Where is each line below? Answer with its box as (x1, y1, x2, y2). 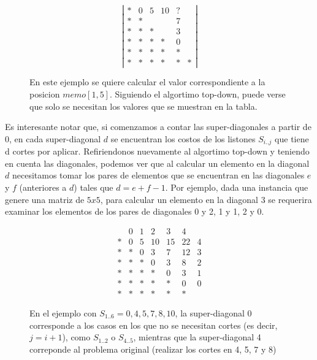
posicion (29, 87, 60, 100)
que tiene (275, 132, 309, 145)
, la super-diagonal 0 (175, 306, 252, 319)
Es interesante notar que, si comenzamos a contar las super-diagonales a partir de (5, 120, 311, 133)
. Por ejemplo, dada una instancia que (165, 180, 308, 193)
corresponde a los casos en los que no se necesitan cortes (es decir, (29, 318, 278, 331)
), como (62, 331, 91, 343)
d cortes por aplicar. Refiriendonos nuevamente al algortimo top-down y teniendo (5, 145, 310, 158)
